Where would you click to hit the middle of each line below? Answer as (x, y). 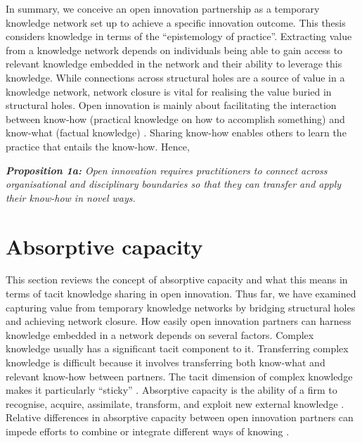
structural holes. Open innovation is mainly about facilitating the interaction (171, 105)
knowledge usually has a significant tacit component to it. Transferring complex (177, 348)
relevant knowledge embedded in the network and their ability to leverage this (174, 64)
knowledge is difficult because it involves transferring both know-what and (166, 362)
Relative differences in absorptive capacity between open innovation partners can (180, 417)
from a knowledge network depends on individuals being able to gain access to (174, 50)
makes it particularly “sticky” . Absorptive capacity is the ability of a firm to (172, 390)
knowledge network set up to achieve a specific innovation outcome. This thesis (176, 22)
